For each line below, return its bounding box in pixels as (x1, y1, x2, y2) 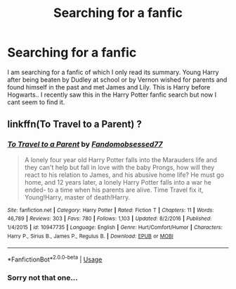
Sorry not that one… (7, 273, 79, 283)
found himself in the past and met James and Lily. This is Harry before (7, 82, 211, 91)
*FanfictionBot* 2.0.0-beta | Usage (7, 254, 103, 264)
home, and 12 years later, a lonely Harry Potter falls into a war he (24, 178, 212, 186)
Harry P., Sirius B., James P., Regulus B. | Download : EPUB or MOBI (7, 233, 173, 240)
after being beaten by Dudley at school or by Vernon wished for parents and (7, 75, 228, 84)
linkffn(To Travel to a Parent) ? (7, 118, 142, 130)
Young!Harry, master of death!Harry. (24, 192, 131, 202)
